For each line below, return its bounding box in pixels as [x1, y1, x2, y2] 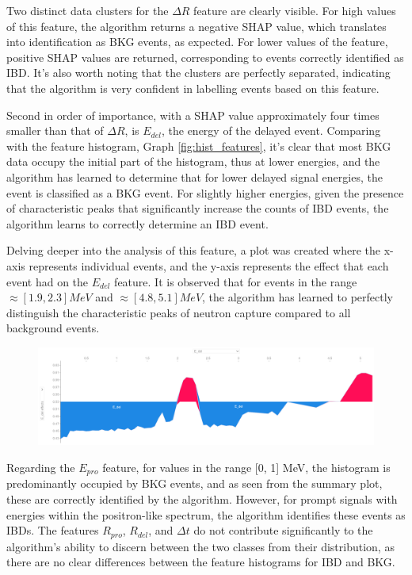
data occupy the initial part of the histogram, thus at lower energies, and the [6, 153, 380, 170]
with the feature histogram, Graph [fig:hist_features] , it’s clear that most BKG [6, 137, 391, 154]
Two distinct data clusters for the [6, 2, 169, 18]
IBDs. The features [6, 522, 99, 539]
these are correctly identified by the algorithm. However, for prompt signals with [6, 490, 398, 507]
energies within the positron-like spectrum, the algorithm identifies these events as [6, 506, 406, 523]
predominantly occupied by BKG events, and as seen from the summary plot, [6, 475, 383, 492]
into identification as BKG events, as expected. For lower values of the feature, [6, 33, 388, 50]
